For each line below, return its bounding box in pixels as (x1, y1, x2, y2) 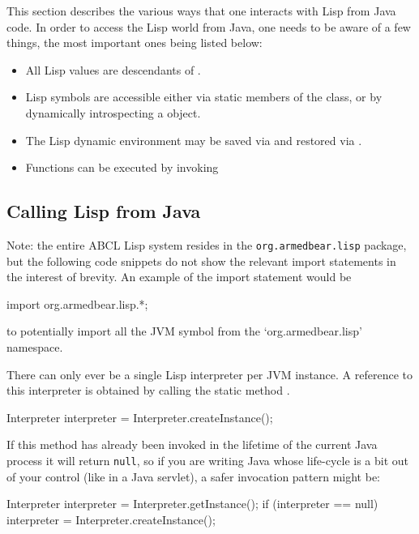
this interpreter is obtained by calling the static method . (6, 382, 290, 399)
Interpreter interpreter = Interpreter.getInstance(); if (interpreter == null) (6, 495, 378, 512)
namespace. (6, 338, 63, 355)
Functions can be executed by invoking (25, 159, 219, 176)
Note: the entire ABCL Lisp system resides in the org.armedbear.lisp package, (6, 236, 407, 253)
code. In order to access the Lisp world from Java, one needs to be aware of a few (6, 18, 411, 35)
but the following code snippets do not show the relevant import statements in (6, 252, 396, 269)
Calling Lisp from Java (6, 199, 201, 224)
